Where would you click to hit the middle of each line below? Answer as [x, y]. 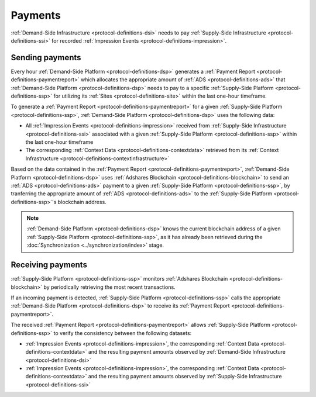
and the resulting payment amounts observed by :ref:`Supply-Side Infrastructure [185, 377]
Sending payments [46, 58]
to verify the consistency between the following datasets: [123, 333]
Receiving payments [49, 265]
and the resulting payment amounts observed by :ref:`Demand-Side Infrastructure [187, 352]
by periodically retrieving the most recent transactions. [109, 287]
